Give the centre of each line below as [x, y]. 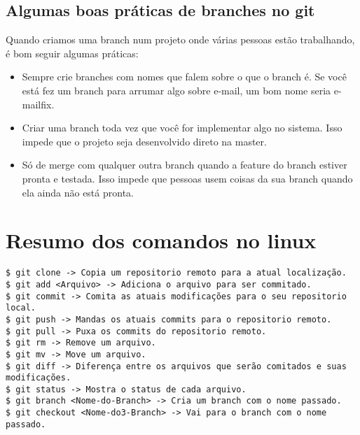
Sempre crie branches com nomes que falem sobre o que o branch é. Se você [184, 77]
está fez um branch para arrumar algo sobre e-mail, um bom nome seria [176, 90]
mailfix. [38, 104]
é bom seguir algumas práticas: [72, 53]
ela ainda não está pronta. [78, 192]
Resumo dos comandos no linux [161, 240]
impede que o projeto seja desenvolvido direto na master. [144, 141]
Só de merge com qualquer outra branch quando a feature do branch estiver [185, 165]
